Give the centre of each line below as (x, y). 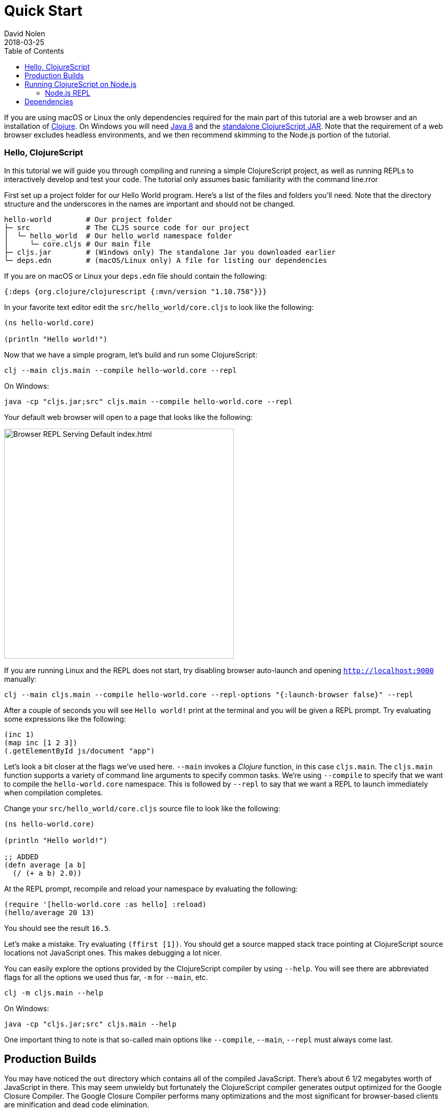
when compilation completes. (54, 792)
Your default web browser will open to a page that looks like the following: (128, 417)
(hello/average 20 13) (50, 912)
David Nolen (25, 33)
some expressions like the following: (65, 719)
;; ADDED (21, 857)
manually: (20, 679)
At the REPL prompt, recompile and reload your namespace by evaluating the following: (151, 888)
